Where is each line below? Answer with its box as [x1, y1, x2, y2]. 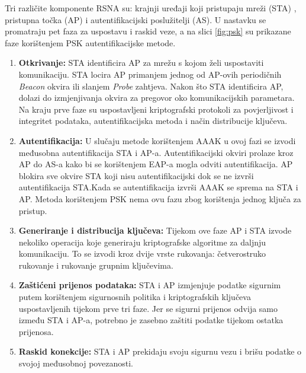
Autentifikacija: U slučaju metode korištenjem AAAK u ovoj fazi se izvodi [18, 134, 296, 146]
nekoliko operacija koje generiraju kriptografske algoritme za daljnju [18, 235, 266, 248]
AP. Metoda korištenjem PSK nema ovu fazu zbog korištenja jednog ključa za [18, 192, 301, 205]
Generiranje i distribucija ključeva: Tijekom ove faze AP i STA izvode [18, 224, 292, 237]
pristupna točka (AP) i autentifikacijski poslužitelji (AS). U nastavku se [5, 13, 266, 25]
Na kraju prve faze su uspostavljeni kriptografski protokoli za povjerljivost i [18, 103, 294, 115]
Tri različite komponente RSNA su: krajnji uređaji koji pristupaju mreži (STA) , [5, 2, 297, 14]
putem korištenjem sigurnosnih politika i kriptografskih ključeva [18, 291, 251, 303]
